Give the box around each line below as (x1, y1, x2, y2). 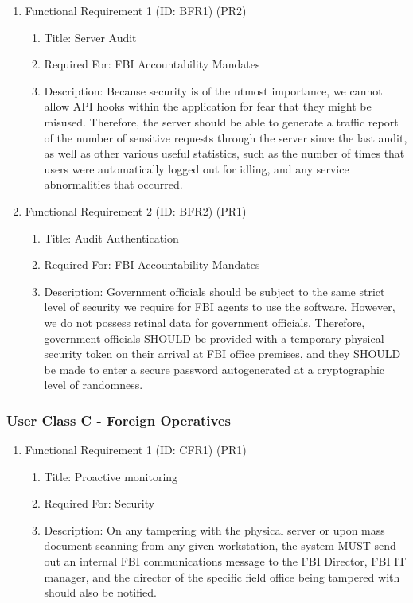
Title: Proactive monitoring (44, 468, 178, 484)
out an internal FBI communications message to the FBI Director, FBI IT (44, 553, 407, 570)
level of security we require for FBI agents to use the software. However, (44, 298, 395, 315)
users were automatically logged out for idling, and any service (44, 160, 349, 177)
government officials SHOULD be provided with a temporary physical (44, 329, 384, 346)
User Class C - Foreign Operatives (6, 410, 232, 430)
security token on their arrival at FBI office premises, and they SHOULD (44, 345, 401, 362)
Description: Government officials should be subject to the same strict (44, 282, 385, 299)
